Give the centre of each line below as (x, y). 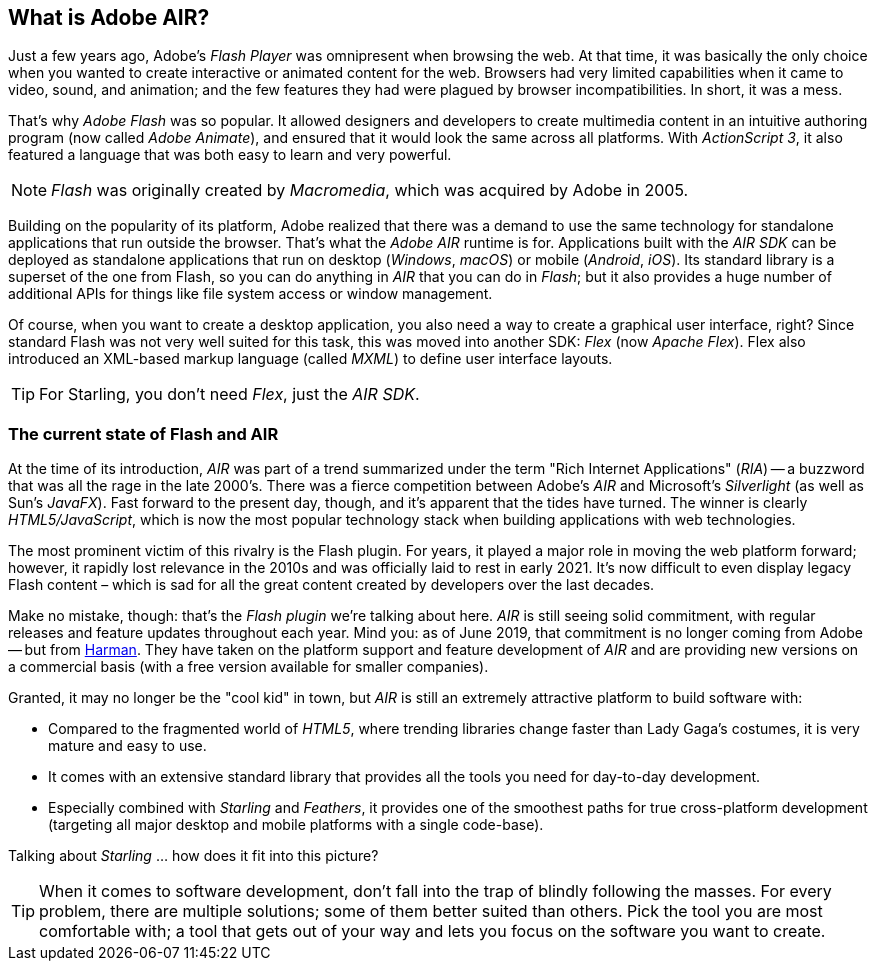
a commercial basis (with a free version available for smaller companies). (248, 667)
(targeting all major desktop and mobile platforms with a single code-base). (296, 825)
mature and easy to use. (127, 746)
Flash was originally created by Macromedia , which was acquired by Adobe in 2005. (370, 190)
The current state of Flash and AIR (143, 433)
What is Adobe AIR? (109, 17)
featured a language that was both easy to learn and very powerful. (230, 155)
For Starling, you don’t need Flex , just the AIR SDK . (229, 394)
